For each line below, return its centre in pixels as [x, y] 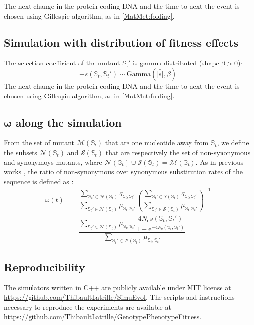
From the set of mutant [39, 143]
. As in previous [220, 162]
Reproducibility [45, 267]
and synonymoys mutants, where [53, 162]
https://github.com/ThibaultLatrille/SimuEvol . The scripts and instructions [119, 297]
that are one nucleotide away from [157, 143]
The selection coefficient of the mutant [62, 63]
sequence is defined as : [39, 181]
